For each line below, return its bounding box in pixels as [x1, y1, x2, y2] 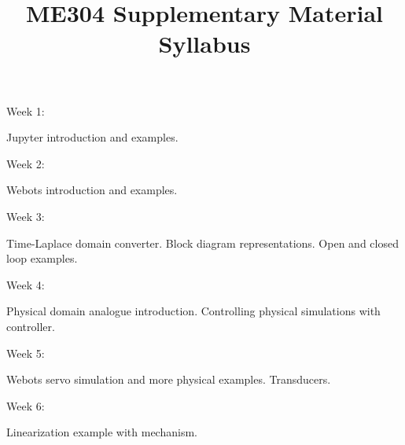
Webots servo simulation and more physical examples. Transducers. [6, 371, 331, 388]
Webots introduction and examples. [6, 182, 178, 198]
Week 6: [6, 397, 45, 414]
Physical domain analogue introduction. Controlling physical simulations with [6, 303, 381, 319]
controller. [6, 318, 55, 334]
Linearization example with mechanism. [6, 424, 197, 440]
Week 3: [6, 208, 45, 224]
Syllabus [158, 28, 251, 60]
